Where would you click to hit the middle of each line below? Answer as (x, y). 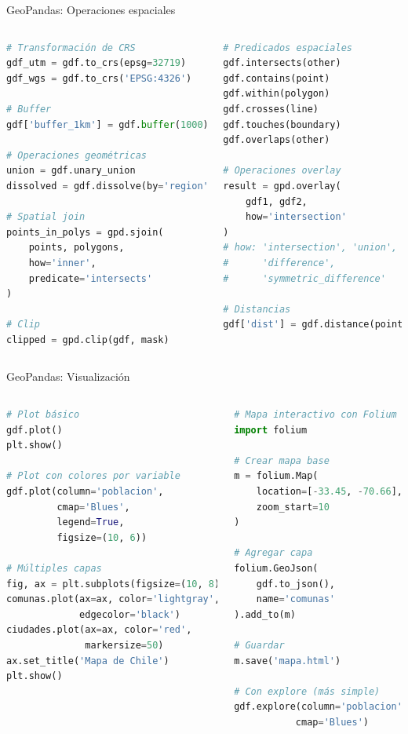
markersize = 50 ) (124, 645)
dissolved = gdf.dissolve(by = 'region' (107, 186)
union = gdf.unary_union (71, 171)
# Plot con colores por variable (93, 476)
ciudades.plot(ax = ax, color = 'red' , (99, 630)
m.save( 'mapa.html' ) (288, 661)
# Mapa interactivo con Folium (315, 415)
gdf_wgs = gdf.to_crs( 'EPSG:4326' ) (99, 78)
